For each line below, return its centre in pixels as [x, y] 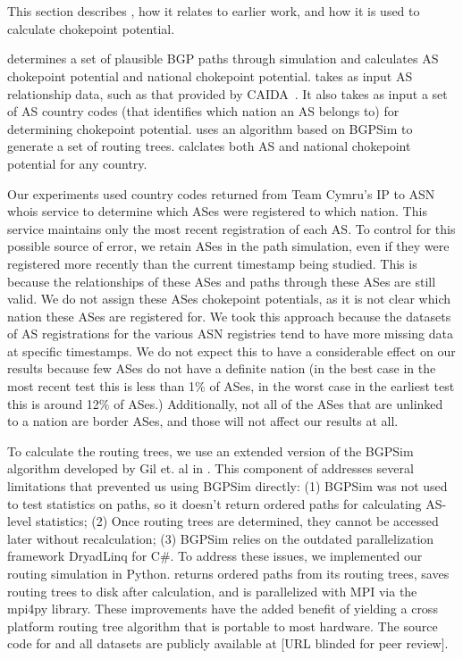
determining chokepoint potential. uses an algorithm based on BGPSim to [210, 128]
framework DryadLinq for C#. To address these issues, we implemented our [215, 556]
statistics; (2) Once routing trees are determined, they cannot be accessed [237, 521]
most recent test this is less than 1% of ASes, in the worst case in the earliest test [231, 386]
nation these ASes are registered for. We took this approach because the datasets [229, 316]
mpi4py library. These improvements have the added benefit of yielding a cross [223, 609]
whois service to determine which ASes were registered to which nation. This [217, 211]
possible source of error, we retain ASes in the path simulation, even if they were [228, 246]
